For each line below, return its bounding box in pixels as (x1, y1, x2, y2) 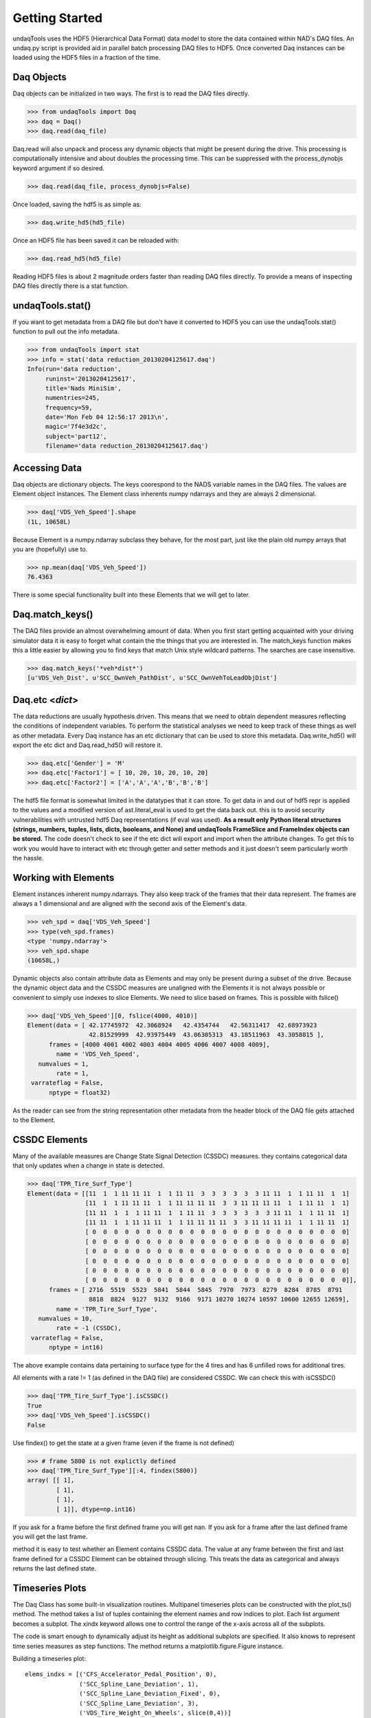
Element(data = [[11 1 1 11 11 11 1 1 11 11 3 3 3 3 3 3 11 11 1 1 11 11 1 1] (27, 1190, 350, 1197)
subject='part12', (45, 432, 108, 440)
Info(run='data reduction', (27, 365, 122, 373)
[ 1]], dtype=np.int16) (56, 1505, 137, 1513)
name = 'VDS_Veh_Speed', (56, 1050, 140, 1058)
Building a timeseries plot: (12, 1654, 86, 1662)
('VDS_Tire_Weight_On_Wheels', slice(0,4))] (79, 1708, 232, 1717)
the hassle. (12, 854, 44, 862)
